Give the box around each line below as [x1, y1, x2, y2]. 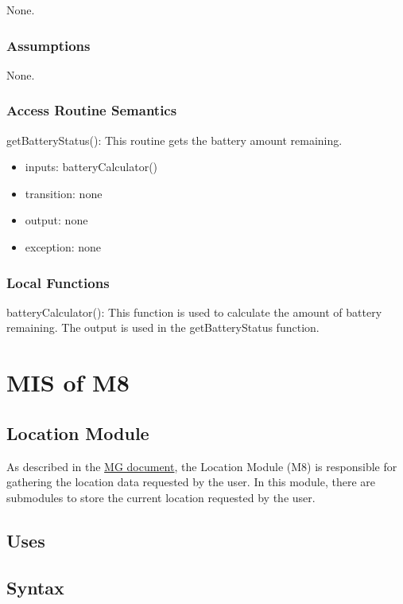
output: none [25, 212, 88, 228]
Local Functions [6, 272, 110, 292]
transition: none [25, 185, 103, 201]
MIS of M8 [6, 366, 130, 399]
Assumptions [6, 35, 91, 55]
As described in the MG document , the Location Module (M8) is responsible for [6, 458, 397, 474]
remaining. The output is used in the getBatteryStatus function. [6, 319, 320, 336]
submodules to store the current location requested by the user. [6, 489, 316, 505]
